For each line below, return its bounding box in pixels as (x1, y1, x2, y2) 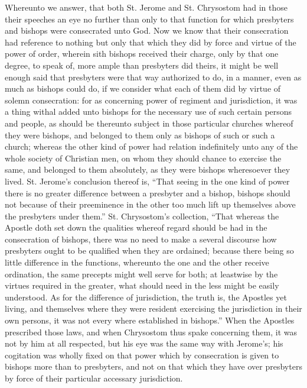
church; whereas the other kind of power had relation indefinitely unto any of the (5, 140, 298, 153)
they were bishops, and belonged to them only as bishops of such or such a (5, 128, 275, 141)
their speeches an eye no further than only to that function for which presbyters (5, 12, 294, 25)
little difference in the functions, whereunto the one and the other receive (5, 256, 269, 269)
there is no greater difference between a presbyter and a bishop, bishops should (5, 186, 290, 199)
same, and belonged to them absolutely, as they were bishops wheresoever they (5, 163, 290, 176)
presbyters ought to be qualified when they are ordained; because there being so (5, 244, 294, 257)
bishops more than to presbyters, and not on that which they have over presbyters (5, 360, 302, 373)
